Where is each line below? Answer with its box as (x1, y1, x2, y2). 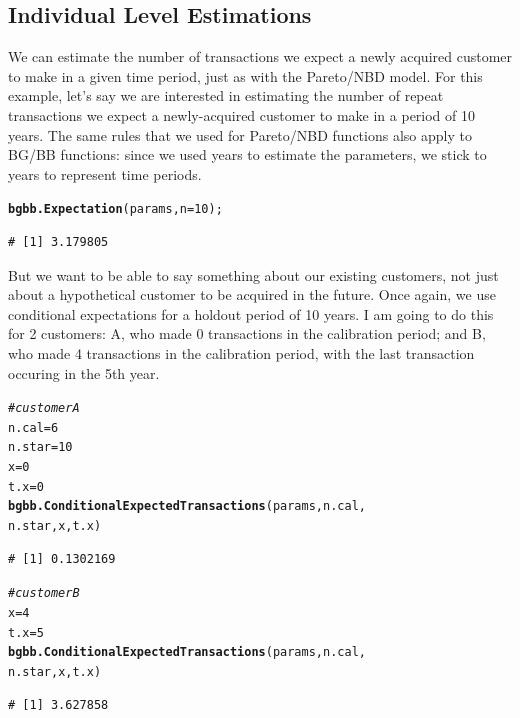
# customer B (8, 586, 80, 601)
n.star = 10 (8, 440, 73, 455)
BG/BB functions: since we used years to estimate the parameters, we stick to (8, 144, 487, 165)
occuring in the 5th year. (8, 362, 160, 383)
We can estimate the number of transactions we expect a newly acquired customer (8, 46, 513, 67)
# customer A (8, 401, 80, 416)
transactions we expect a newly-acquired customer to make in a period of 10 (8, 104, 476, 125)
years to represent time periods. (8, 163, 202, 184)
